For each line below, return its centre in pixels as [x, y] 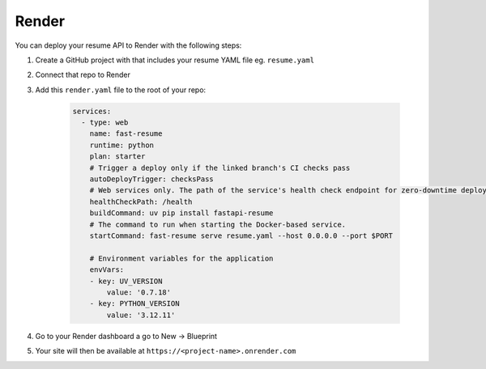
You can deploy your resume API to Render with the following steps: [128, 45]
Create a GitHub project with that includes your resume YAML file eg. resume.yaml [175, 60]
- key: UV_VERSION [126, 281]
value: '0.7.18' [139, 292]
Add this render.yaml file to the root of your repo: [121, 90]
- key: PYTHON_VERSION [134, 304]
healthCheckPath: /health [141, 201]
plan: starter [117, 157]
